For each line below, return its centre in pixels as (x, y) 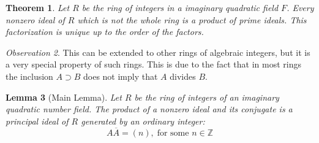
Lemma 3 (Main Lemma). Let (64, 97)
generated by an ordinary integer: (143, 121)
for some (173, 133)
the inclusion (29, 76)
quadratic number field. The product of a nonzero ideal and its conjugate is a (149, 109)
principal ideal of (37, 121)
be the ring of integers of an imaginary (207, 97)
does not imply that (120, 76)
